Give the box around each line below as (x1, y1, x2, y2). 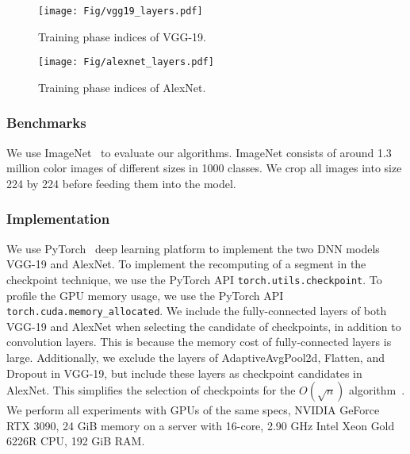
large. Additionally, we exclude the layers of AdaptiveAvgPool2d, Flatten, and (6, 349, 385, 365)
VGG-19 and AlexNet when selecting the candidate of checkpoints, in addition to (6, 317, 401, 334)
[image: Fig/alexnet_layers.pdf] (38, 56, 214, 68)
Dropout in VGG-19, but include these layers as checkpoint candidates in (6, 364, 362, 381)
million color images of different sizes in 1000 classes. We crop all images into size (6, 160, 402, 176)
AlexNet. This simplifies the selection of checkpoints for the (6, 382, 296, 398)
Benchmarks (6, 113, 86, 133)
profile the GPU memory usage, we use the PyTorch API (6, 287, 284, 303)
